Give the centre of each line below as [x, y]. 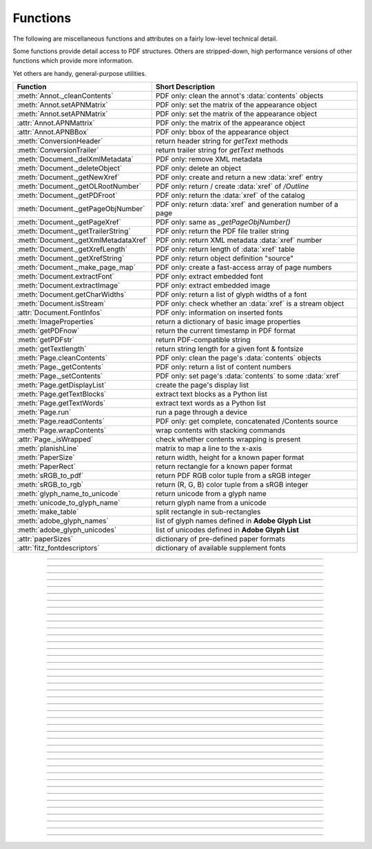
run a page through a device [201, 412]
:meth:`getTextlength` [52, 349]
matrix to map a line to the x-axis [208, 448]
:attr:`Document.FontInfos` [60, 312]
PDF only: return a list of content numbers [224, 367]
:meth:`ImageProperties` [56, 322]
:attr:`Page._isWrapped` [55, 439]
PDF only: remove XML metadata [209, 159]
